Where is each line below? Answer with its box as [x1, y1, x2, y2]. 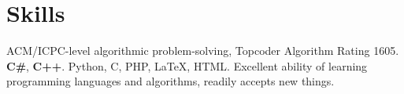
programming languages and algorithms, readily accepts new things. [6, 73, 335, 89]
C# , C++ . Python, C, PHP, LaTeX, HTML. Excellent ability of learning [6, 57, 368, 74]
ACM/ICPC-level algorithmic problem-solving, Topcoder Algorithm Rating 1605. [6, 42, 399, 59]
